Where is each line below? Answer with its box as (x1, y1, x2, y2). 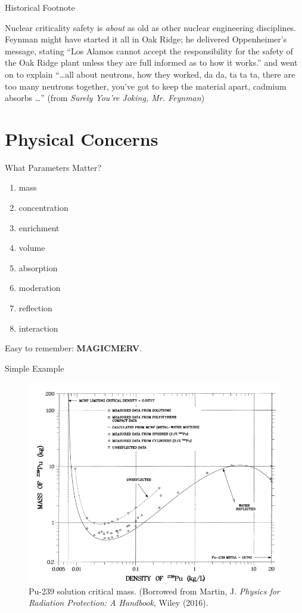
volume (18, 241, 45, 254)
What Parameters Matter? (5, 161, 102, 173)
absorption (18, 261, 58, 274)
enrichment (18, 221, 60, 234)
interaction (18, 321, 58, 334)
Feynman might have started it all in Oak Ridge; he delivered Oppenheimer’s (5, 33, 287, 45)
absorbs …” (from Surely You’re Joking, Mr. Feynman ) (5, 91, 205, 104)
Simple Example (5, 361, 64, 374)
